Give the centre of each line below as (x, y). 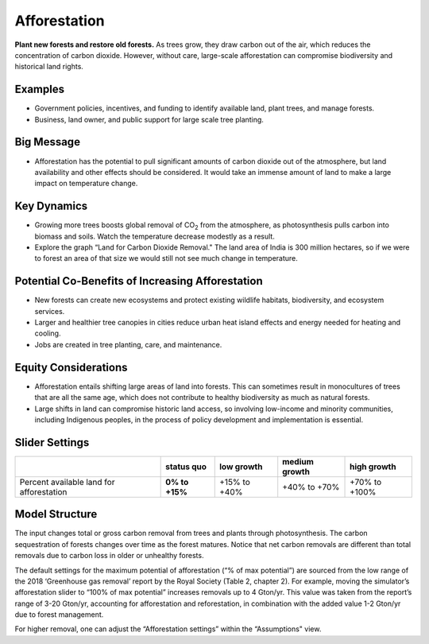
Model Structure (56, 514)
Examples (40, 89)
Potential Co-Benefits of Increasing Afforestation (139, 281)
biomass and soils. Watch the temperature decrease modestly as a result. (155, 236)
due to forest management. (59, 615)
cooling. (48, 333)
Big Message (48, 142)
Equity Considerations (71, 367)
